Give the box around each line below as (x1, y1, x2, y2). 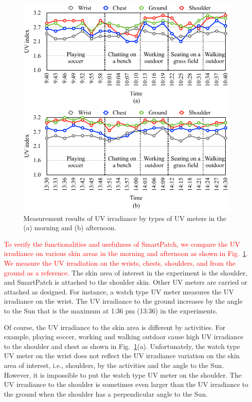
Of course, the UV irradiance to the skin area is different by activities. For (4, 322, 226, 332)
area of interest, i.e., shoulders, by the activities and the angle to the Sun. (4, 360, 224, 370)
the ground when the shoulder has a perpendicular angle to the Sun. (4, 388, 208, 399)
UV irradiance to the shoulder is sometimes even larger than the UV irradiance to (4, 379, 249, 389)
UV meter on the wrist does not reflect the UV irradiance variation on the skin (4, 350, 240, 361)
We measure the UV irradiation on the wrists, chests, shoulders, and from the (4, 258, 235, 268)
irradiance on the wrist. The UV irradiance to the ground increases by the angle (4, 296, 243, 306)
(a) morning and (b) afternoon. (23, 222, 116, 233)
